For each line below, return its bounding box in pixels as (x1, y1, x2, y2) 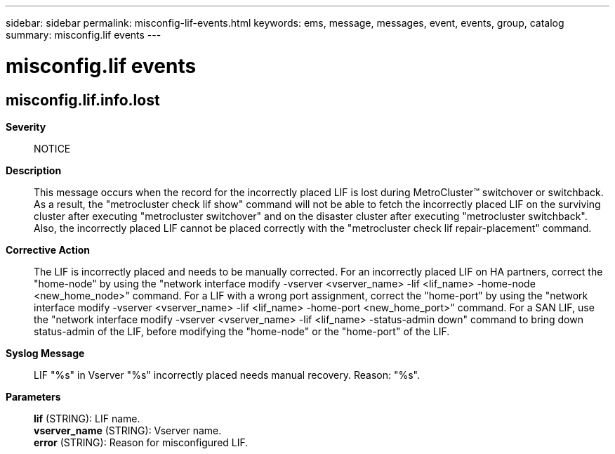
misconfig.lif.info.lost (6, 91, 160, 109)
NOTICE (34, 142, 71, 155)
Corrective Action (6, 243, 90, 256)
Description (6, 164, 62, 176)
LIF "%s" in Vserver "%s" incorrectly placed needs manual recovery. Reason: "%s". (34, 368, 421, 381)
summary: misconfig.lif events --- (6, 29, 161, 41)
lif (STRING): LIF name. (34, 412, 140, 424)
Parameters (6, 390, 61, 403)
